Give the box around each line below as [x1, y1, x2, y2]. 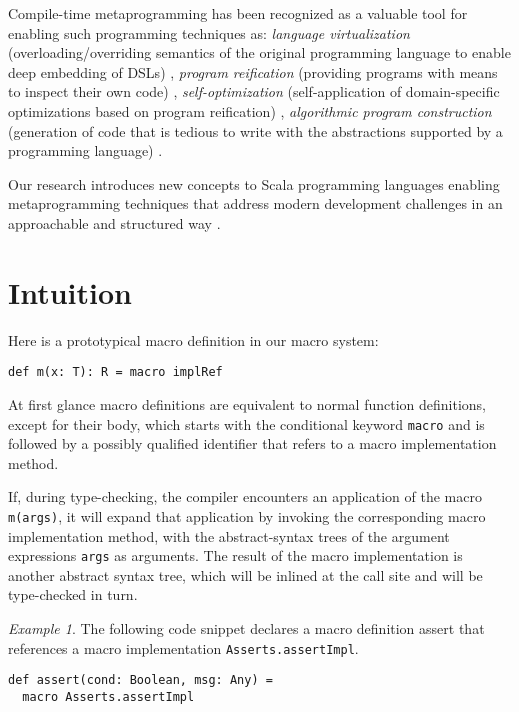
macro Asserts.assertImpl [22, 689, 195, 704]
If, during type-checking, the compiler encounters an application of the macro [8, 486, 482, 507]
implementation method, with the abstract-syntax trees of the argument [8, 525, 450, 546]
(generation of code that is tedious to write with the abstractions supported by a [8, 120, 503, 141]
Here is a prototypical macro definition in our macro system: [8, 329, 379, 350]
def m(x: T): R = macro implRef [8, 365, 223, 380]
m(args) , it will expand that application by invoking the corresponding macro [8, 505, 486, 526]
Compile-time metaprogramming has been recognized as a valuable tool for [8, 3, 468, 23]
